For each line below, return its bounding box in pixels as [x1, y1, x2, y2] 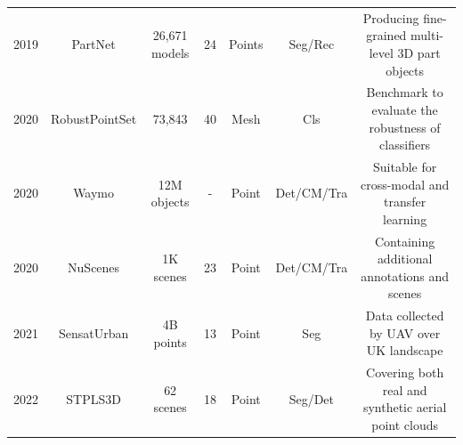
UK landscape [366, 341, 443, 360]
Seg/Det [288, 389, 335, 408]
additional [377, 249, 433, 268]
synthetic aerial [362, 398, 447, 417]
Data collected [365, 306, 444, 325]
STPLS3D [66, 389, 121, 408]
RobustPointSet [51, 109, 137, 127]
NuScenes [68, 258, 120, 277]
